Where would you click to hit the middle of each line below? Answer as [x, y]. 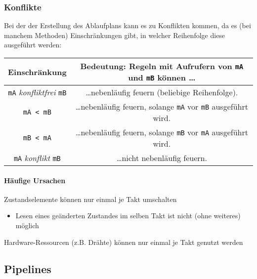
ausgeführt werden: [33, 45]
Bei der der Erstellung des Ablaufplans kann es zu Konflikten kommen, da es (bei [128, 25]
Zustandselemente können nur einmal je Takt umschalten [90, 199]
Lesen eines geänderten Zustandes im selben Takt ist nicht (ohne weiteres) [128, 216]
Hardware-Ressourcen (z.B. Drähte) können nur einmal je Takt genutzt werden [124, 242]
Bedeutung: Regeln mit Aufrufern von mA [162, 66]
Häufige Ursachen [35, 180]
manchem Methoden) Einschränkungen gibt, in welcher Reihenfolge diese [115, 35]
